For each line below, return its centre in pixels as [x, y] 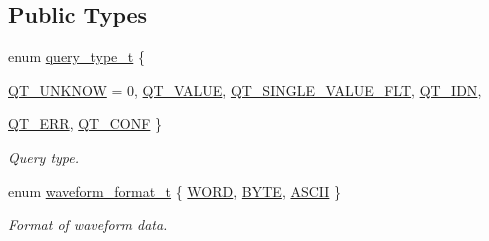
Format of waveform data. [88, 224]
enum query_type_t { [76, 56]
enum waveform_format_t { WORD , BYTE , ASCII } [175, 190]
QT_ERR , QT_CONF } [85, 123]
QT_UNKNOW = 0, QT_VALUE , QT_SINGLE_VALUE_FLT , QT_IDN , [245, 89]
